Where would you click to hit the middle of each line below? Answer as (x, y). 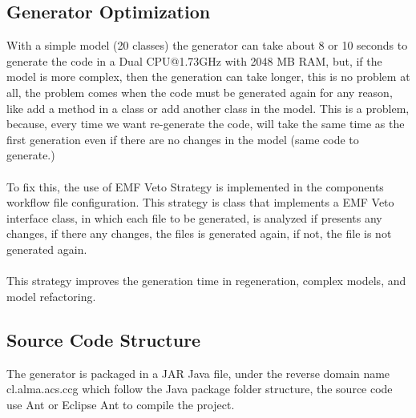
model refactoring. (51, 296)
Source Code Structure (104, 339)
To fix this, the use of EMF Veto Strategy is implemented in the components (195, 186)
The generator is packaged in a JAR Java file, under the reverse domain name (198, 373)
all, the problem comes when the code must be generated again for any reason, (200, 92)
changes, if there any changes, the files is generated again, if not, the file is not (199, 233)
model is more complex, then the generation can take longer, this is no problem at (208, 76)
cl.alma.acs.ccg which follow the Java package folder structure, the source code (200, 389)
